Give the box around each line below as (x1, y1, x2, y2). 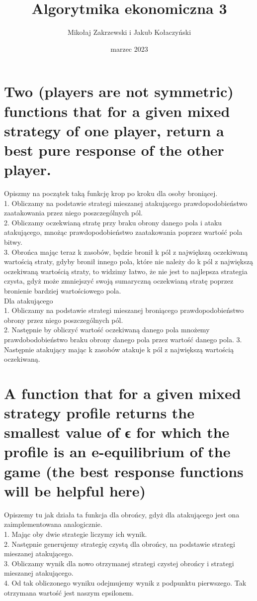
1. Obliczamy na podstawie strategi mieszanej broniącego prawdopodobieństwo (4, 305, 244, 315)
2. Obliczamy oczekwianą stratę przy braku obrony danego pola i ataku (4, 217, 222, 227)
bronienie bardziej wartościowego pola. (4, 285, 121, 296)
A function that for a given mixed (4, 383, 241, 403)
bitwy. (4, 236, 22, 247)
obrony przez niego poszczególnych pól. (4, 314, 123, 325)
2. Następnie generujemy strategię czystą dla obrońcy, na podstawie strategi (4, 538, 235, 549)
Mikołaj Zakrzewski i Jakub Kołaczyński (67, 27, 191, 37)
